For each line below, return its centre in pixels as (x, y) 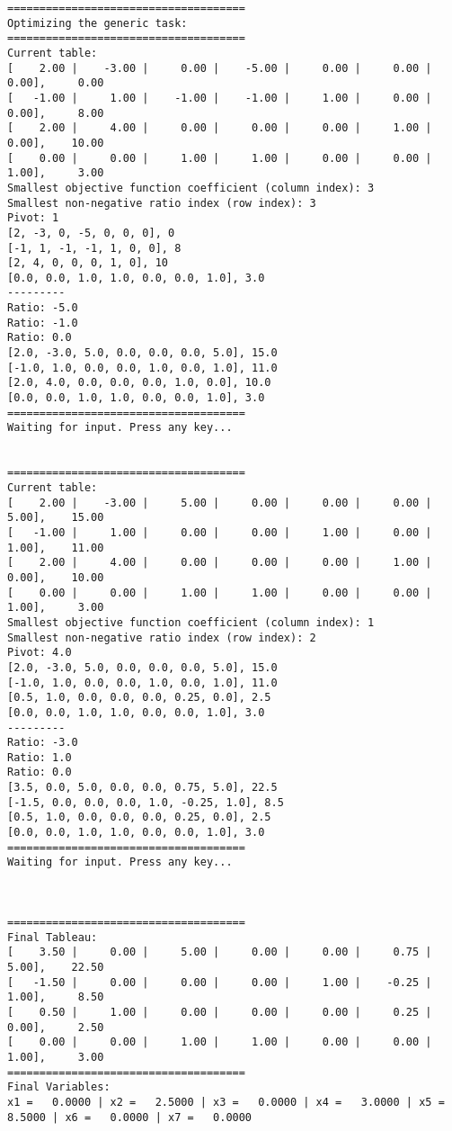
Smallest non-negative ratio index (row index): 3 (162, 203)
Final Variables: (59, 1087)
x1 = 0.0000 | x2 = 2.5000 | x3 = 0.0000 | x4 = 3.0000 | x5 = (226, 1102)
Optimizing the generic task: (97, 23)
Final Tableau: (53, 937)
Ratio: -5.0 (43, 308)
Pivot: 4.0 (40, 653)
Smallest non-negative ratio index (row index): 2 (162, 637)
